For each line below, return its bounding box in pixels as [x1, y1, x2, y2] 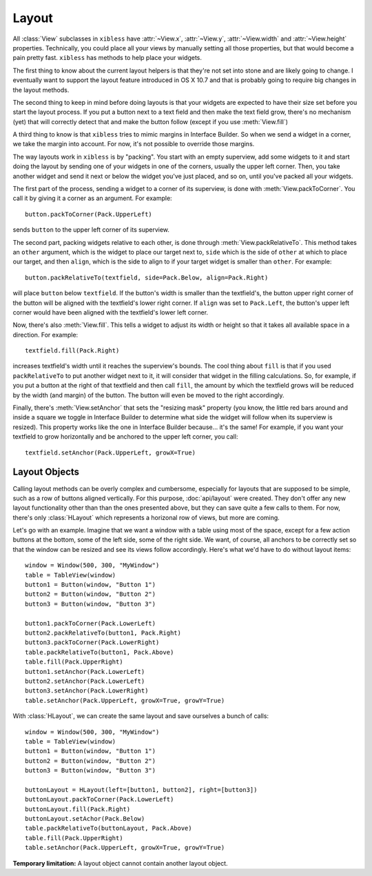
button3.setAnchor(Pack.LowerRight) [25, 687, 149, 695]
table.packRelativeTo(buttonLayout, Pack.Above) [25, 824, 192, 833]
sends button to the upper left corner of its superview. [12, 226, 170, 234]
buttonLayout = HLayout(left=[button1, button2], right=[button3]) [25, 786, 258, 793]
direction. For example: [12, 330, 79, 339]
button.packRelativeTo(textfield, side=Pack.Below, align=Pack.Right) [25, 273, 269, 281]
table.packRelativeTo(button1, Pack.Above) [25, 648, 174, 656]
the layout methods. [12, 86, 70, 94]
